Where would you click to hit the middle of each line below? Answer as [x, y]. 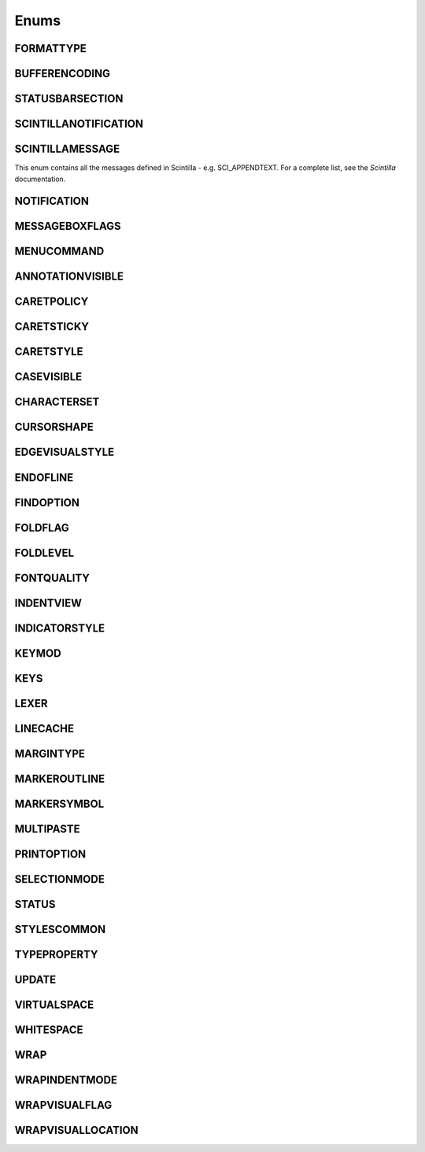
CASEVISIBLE [48, 377]
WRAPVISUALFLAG [63, 1105]
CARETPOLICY [52, 302]
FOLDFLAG [42, 528]
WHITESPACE [49, 1030]
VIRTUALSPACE [54, 1004]
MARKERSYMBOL [59, 804]
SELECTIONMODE [60, 879]
